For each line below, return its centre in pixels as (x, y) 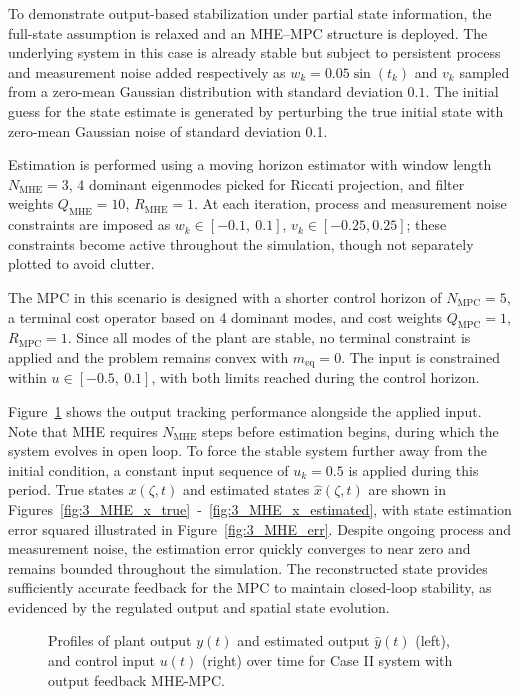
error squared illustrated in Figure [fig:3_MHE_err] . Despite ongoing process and (260, 528)
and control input (102, 660)
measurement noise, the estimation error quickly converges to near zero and (239, 548)
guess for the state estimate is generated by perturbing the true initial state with (256, 110)
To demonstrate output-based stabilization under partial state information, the (250, 13)
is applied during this (413, 469)
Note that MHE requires (83, 430)
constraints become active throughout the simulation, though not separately (241, 243)
